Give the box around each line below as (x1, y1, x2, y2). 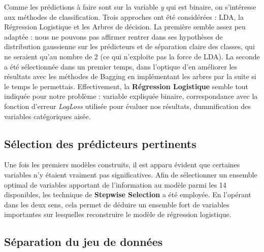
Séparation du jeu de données (4, 234, 163, 249)
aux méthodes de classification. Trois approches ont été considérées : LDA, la (4, 11, 244, 22)
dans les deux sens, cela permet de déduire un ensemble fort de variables (4, 199, 229, 209)
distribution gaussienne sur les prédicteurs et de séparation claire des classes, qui (4, 41, 255, 52)
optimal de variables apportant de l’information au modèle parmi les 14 (4, 179, 226, 190)
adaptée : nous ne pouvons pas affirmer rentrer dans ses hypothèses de (4, 31, 223, 42)
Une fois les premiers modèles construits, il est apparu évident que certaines (4, 159, 240, 170)
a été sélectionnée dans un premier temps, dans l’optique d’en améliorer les (4, 61, 238, 71)
